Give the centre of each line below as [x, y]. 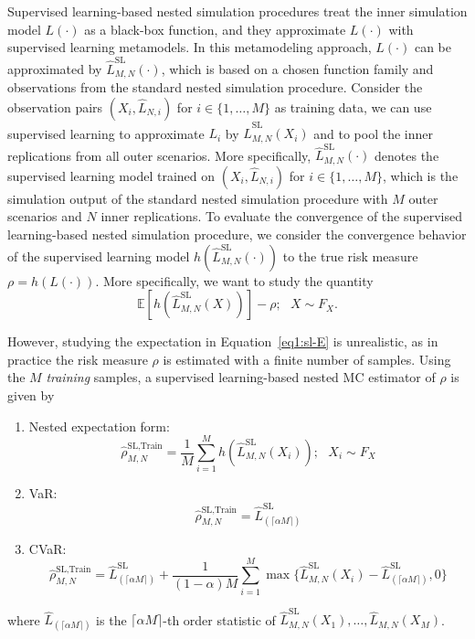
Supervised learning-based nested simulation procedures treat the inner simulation [237, 11]
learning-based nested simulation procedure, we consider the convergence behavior [237, 234]
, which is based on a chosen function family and [297, 68]
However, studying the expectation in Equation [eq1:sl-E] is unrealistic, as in [223, 341]
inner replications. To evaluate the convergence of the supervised [281, 216]
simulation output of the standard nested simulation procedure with [198, 198]
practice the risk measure [78, 359]
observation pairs [55, 106]
